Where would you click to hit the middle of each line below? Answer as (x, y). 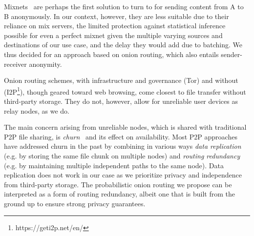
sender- (232, 54)
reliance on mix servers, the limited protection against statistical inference (115, 26)
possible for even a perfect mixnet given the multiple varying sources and (113, 35)
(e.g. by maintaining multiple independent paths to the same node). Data (114, 165)
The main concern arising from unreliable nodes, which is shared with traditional (125, 127)
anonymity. (45, 64)
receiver (15, 64)
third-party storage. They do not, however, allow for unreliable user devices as (121, 101)
